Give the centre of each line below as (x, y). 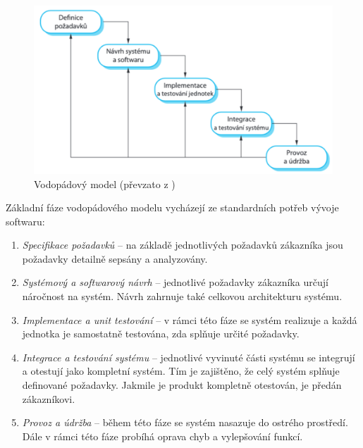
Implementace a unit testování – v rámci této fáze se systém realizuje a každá (190, 319)
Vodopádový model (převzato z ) (105, 183)
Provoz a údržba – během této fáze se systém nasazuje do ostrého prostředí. (185, 422)
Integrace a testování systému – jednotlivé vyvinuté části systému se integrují (189, 357)
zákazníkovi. (49, 398)
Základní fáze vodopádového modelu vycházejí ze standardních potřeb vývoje (172, 207)
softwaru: (25, 221)
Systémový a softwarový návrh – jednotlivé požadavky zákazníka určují (175, 282)
